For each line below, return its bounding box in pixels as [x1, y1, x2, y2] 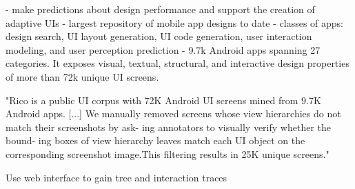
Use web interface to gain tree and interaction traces [6, 170, 227, 184]
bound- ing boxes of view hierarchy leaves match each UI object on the [6, 133, 305, 148]
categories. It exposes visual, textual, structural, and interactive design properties [6, 56, 349, 70]
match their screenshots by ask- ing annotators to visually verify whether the [6, 119, 331, 134]
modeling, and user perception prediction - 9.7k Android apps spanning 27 [6, 42, 321, 57]
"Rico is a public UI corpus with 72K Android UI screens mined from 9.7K [6, 92, 321, 107]
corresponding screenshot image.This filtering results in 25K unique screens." [6, 146, 329, 161]
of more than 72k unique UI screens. [6, 69, 159, 83]
